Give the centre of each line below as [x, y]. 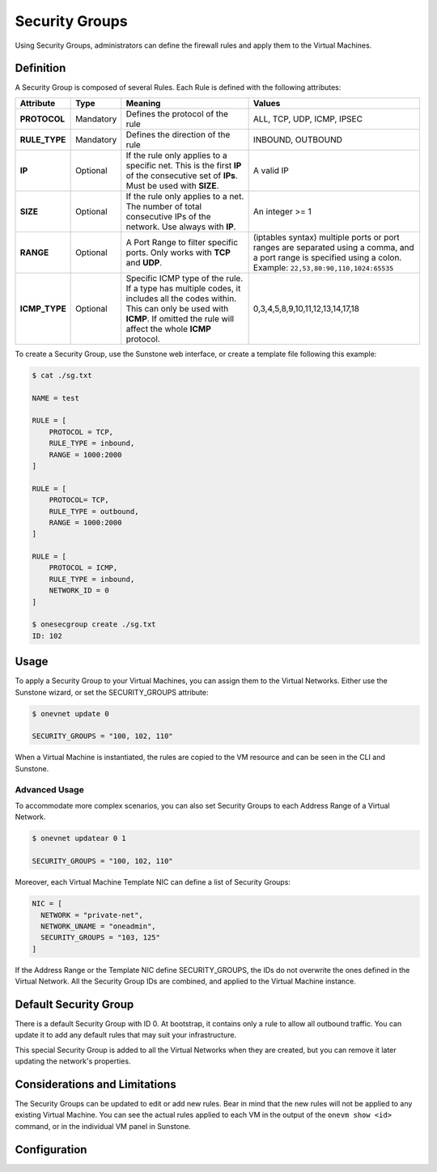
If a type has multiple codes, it [183, 288]
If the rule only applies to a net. [185, 196]
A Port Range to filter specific [182, 242]
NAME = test [56, 398]
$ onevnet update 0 [70, 713]
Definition [40, 68]
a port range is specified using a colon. [327, 257]
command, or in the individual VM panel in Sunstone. [103, 1126]
